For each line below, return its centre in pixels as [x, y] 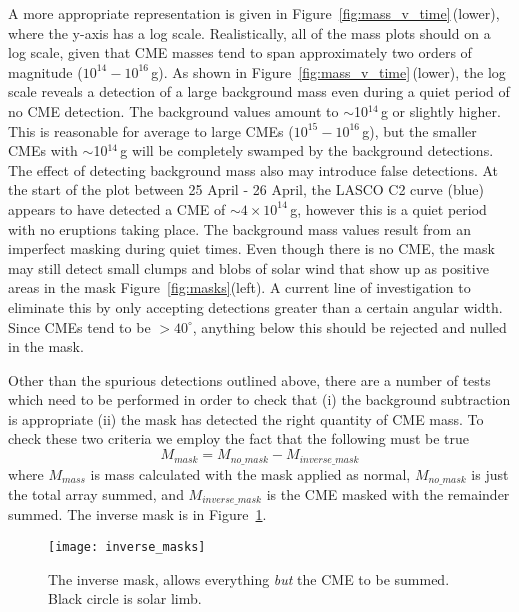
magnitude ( [45, 71]
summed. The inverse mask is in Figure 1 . [137, 514]
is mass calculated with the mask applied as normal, [250, 473]
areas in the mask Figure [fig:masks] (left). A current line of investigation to [239, 287]
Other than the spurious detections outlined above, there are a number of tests [249, 379]
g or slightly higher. [440, 110]
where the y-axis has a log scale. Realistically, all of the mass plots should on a [249, 32]
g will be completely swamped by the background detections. [307, 150]
